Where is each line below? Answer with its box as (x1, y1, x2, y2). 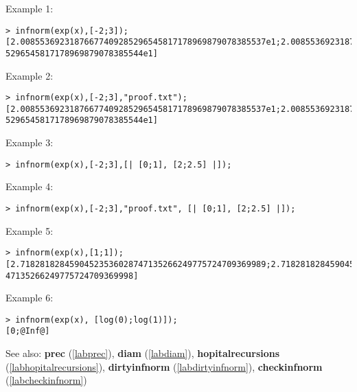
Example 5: (5, 223, 54, 238)
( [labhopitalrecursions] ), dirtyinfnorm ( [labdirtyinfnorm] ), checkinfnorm (5, 359, 323, 373)
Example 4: (5, 179, 54, 194)
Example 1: (5, 1, 54, 15)
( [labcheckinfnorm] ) (5, 373, 87, 387)
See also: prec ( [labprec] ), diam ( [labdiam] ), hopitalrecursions (5, 346, 280, 360)
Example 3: (5, 135, 54, 150)
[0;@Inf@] (5, 326, 50, 336)
